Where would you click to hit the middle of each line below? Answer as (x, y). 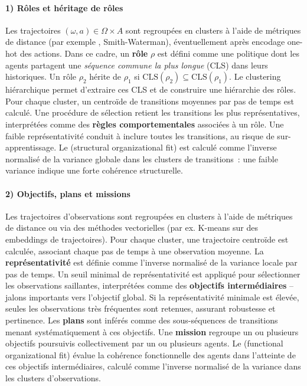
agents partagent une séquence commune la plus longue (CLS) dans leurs (137, 65)
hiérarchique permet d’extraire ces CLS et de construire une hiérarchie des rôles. (151, 89)
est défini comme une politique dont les (228, 53)
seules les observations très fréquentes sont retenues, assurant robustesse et (141, 308)
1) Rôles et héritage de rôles (64, 7)
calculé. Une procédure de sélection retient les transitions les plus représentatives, (153, 112)
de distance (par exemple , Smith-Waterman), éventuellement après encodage (145, 42)
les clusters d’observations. (53, 378)
